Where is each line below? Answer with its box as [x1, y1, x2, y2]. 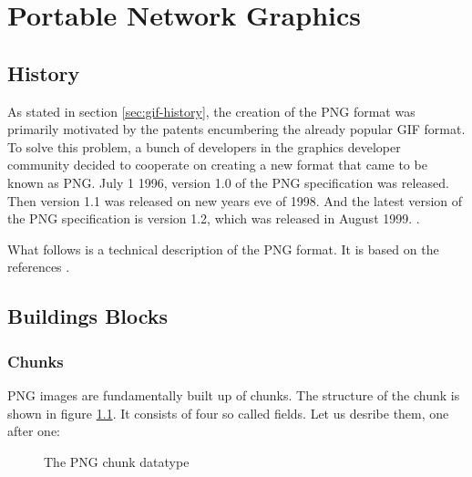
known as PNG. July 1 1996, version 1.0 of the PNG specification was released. [7, 172, 450, 192]
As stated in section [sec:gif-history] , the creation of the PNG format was [7, 101, 416, 120]
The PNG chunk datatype [44, 451, 190, 471]
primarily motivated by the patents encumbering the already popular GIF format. [7, 119, 466, 139]
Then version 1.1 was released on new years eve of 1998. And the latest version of [7, 191, 463, 210]
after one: [7, 421, 60, 441]
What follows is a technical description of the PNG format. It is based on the [7, 239, 439, 258]
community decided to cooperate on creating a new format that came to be [7, 155, 427, 174]
